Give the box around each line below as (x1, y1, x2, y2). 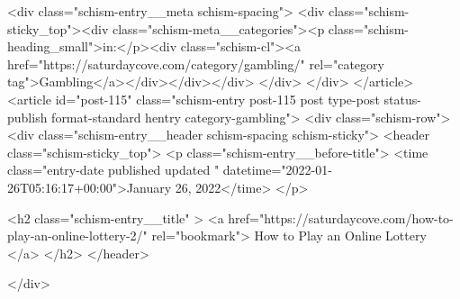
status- (383, 89, 421, 108)
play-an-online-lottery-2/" (7, 226, 148, 245)
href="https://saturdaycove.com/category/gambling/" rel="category (7, 54, 384, 73)
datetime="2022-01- (222, 160, 332, 179)
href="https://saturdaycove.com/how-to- (228, 208, 454, 227)
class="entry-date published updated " (7, 160, 220, 179)
